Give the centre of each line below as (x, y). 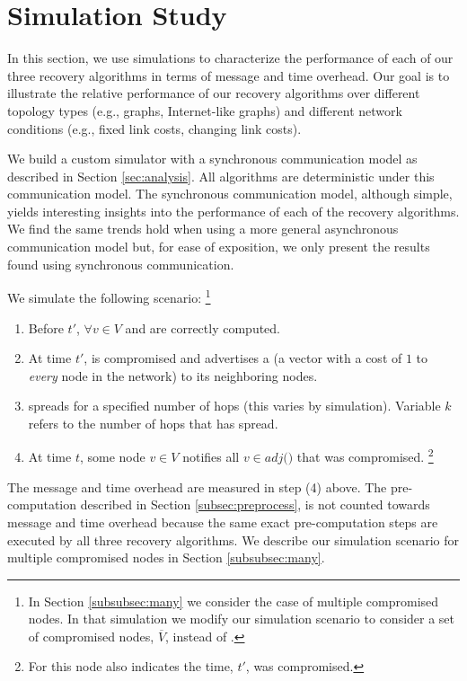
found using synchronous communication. (121, 264)
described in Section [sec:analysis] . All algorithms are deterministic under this (221, 176)
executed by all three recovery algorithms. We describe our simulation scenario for (233, 539)
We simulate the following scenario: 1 (109, 296)
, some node (112, 457)
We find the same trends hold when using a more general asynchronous (203, 229)
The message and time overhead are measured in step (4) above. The (197, 486)
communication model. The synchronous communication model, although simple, (230, 194)
